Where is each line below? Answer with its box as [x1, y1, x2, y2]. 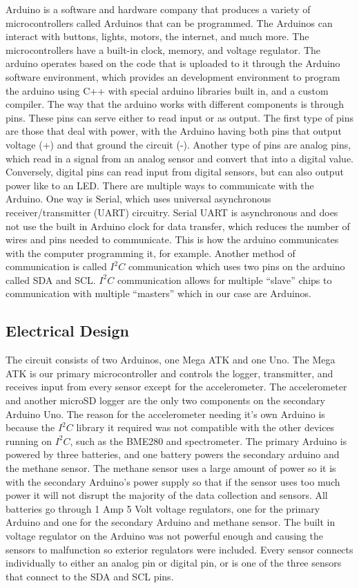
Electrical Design [6, 320, 129, 341]
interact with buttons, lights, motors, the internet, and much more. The [6, 29, 309, 44]
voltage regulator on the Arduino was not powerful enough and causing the [6, 528, 324, 542]
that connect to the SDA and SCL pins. [6, 569, 174, 583]
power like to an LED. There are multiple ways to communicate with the [6, 178, 314, 192]
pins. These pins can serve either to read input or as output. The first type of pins [6, 110, 353, 124]
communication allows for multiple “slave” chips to [117, 272, 332, 287]
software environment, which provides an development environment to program [6, 69, 340, 84]
